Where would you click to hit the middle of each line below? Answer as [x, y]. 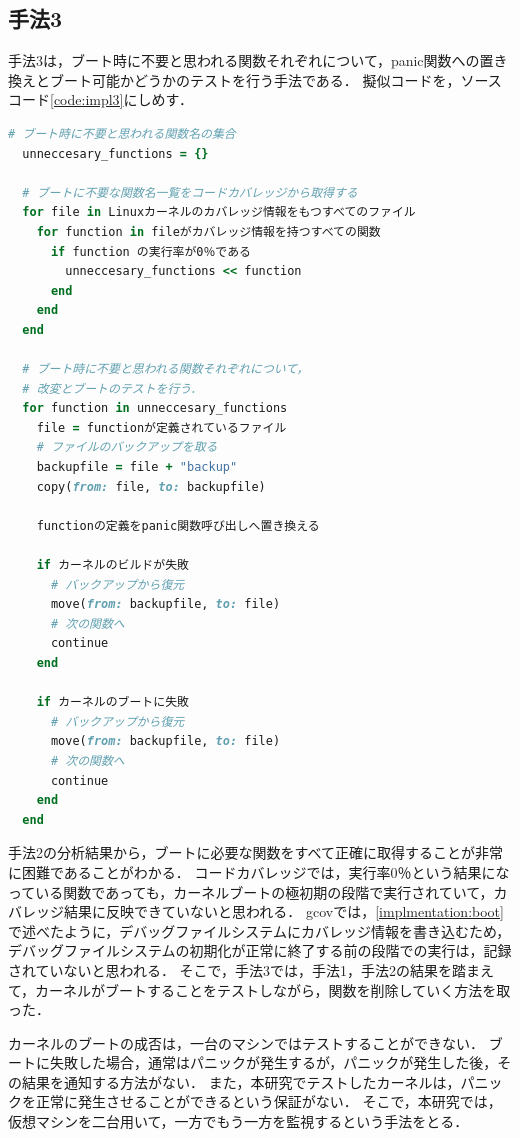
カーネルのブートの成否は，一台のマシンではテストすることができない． [246, 1042]
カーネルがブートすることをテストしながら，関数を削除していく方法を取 [273, 989]
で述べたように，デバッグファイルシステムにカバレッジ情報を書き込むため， [259, 930]
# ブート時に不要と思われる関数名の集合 [122, 133]
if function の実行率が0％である [150, 251]
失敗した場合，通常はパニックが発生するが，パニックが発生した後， [273, 1062]
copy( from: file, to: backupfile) [151, 486]
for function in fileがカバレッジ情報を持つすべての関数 [208, 231]
